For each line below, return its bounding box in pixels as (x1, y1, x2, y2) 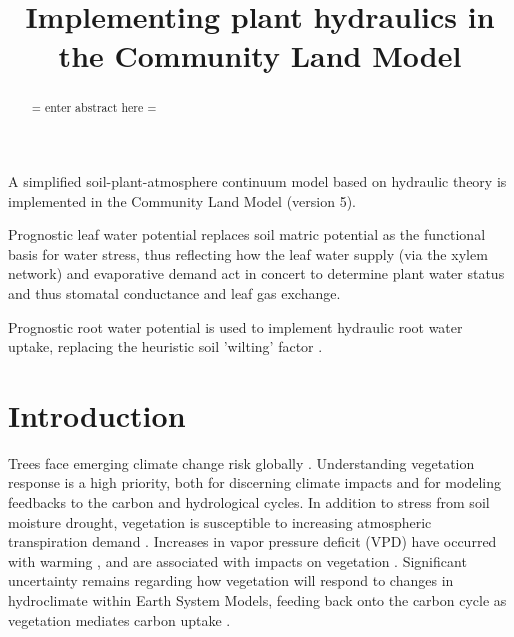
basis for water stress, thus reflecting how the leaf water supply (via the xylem (8, 243, 488, 264)
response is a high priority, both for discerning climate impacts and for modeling (8, 472, 501, 493)
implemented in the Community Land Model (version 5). (8, 190, 356, 211)
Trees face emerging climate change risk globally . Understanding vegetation (8, 452, 475, 473)
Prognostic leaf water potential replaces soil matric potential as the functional (8, 224, 486, 245)
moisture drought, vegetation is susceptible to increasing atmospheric (8, 511, 432, 532)
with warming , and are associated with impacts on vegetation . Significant (8, 550, 467, 571)
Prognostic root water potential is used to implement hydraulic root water (8, 316, 463, 337)
